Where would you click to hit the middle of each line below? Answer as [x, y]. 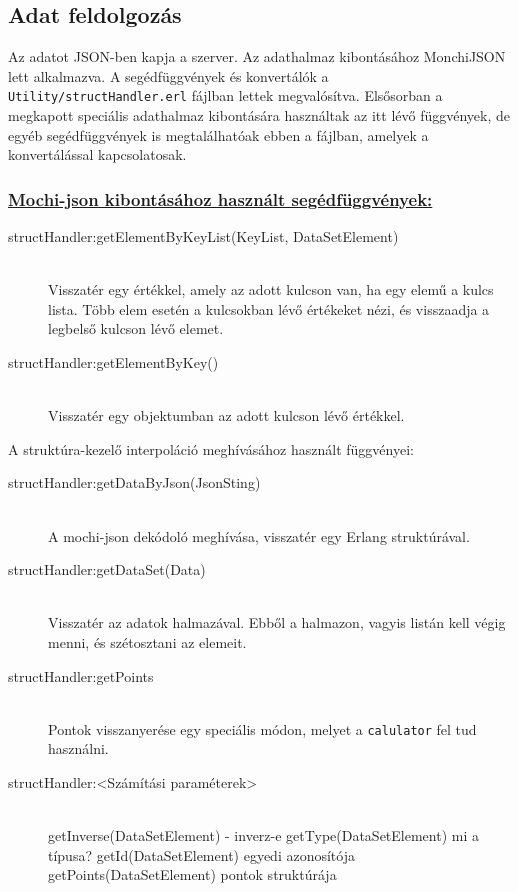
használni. [78, 748]
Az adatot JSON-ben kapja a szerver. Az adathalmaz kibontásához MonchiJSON [257, 56]
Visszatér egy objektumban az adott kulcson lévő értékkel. [226, 415]
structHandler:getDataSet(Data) [107, 569]
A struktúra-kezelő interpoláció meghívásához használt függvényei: [211, 448]
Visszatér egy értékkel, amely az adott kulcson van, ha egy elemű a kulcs [271, 289]
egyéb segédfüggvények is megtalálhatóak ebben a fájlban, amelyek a [218, 134]
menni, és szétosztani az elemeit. [147, 641]
